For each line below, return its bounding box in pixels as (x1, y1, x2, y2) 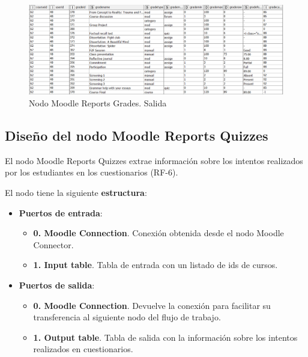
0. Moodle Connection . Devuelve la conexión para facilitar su (33, 299, 271, 311)
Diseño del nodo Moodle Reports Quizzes (5, 126, 268, 145)
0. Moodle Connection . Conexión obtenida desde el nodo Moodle (33, 227, 284, 239)
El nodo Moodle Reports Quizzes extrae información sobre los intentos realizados (5, 154, 303, 166)
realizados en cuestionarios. (33, 343, 133, 355)
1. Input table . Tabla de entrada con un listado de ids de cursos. (33, 258, 278, 271)
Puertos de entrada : (19, 206, 103, 219)
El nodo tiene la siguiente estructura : (5, 186, 147, 199)
